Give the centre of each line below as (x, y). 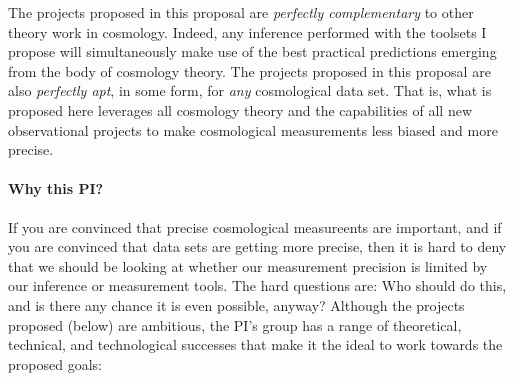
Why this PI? (56, 188)
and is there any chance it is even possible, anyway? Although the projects (236, 304)
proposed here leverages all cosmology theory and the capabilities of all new (240, 109)
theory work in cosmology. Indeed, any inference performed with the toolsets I (247, 31)
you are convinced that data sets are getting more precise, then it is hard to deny (257, 246)
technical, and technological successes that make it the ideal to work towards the (255, 344)
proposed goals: (55, 363)
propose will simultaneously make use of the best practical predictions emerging (252, 51)
